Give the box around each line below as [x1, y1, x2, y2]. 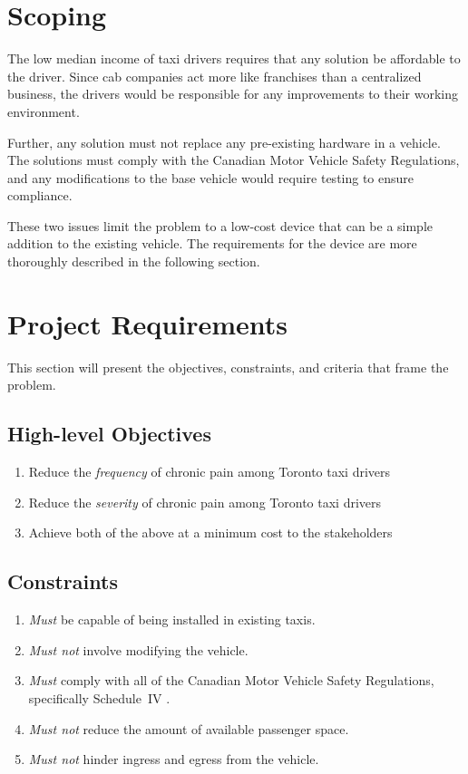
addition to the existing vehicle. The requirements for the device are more [7, 234, 417, 253]
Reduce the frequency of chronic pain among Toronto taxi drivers [28, 462, 391, 481]
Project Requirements [7, 305, 288, 342]
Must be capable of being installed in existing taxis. [28, 610, 316, 629]
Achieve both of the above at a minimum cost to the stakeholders [28, 523, 393, 542]
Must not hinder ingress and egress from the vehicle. [28, 750, 319, 769]
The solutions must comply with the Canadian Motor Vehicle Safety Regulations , [7, 150, 460, 169]
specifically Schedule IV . [28, 688, 171, 707]
